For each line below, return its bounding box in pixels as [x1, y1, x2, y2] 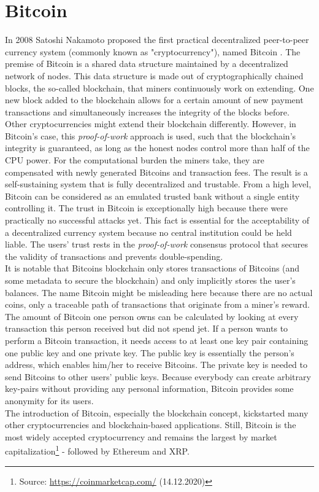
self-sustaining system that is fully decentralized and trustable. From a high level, [5, 178, 312, 190]
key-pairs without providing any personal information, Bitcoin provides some [5, 382, 294, 395]
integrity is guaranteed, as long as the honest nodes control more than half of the [5, 141, 310, 154]
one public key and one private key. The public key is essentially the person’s [5, 346, 294, 359]
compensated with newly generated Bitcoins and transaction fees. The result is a [5, 165, 308, 178]
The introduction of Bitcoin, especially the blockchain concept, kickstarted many [5, 406, 309, 419]
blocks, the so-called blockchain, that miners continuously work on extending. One [5, 81, 314, 94]
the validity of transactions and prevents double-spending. [5, 249, 223, 262]
